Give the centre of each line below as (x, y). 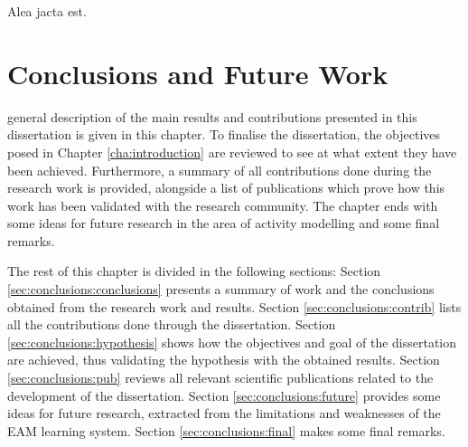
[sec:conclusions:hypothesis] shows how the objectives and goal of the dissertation (232, 342)
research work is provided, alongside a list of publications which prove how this (226, 188)
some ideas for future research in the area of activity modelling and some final (224, 223)
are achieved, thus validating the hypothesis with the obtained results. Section (224, 360)
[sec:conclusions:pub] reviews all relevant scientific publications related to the (220, 378)
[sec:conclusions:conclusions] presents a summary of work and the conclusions (221, 289)
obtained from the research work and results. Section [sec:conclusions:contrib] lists (234, 306)
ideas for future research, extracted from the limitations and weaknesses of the (224, 413)
